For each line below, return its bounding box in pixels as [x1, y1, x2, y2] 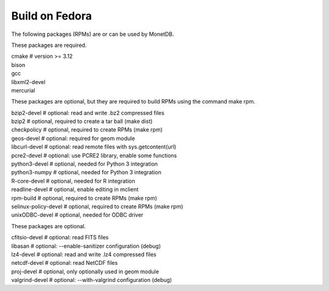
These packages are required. [11, 41, 87, 49]
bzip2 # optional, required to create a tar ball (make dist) [11, 117, 153, 125]
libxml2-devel [11, 78, 46, 85]
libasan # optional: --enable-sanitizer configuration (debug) [11, 242, 161, 250]
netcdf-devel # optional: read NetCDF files [11, 259, 118, 267]
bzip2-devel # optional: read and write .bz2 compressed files [11, 109, 164, 116]
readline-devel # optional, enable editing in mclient [11, 186, 139, 193]
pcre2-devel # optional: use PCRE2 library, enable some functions [11, 152, 177, 159]
